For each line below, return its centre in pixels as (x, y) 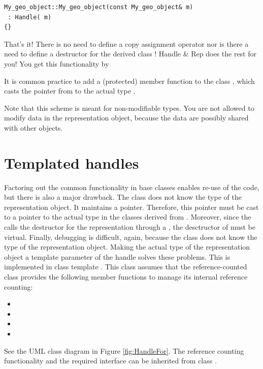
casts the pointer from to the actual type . (70, 91)
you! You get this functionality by (57, 63)
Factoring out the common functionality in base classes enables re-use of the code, (132, 187)
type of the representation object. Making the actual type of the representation (127, 247)
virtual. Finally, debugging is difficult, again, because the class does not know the (131, 237)
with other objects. (34, 127)
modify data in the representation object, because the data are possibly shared (126, 118)
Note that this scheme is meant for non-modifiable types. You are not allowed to (129, 107)
